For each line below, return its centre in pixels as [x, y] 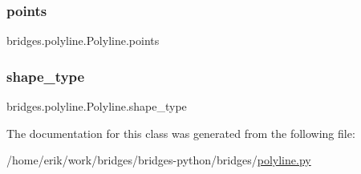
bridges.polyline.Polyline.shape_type [97, 106]
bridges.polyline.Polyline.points [83, 40]
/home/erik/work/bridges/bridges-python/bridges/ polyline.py [159, 160]
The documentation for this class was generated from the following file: [181, 133]
